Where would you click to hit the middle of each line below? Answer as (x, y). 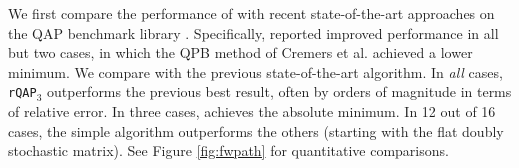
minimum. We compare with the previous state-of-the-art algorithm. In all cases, (255, 71)
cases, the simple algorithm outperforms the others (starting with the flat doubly (256, 130)
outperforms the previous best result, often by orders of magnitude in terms (279, 91)
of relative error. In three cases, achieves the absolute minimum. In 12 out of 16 (252, 111)
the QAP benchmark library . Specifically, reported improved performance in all (253, 32)
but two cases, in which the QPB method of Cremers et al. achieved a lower (240, 52)
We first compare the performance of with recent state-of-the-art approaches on (251, 13)
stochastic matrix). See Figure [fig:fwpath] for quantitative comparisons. (228, 150)
